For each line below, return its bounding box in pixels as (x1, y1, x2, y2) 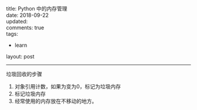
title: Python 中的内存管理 (6, 5, 67, 12)
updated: (6, 18, 28, 25)
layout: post (6, 53, 35, 60)
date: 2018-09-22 (6, 12, 49, 19)
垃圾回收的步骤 (6, 71, 42, 77)
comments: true (6, 24, 45, 31)
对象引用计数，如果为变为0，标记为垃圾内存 (14, 83, 121, 90)
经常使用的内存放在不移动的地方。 (14, 98, 97, 104)
